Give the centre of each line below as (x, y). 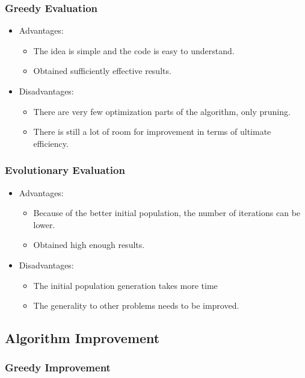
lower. (44, 224)
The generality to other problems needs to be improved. (136, 305)
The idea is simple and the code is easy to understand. (134, 50)
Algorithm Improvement (82, 338)
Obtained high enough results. (89, 245)
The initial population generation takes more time (125, 285)
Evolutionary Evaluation (65, 170)
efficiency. (51, 143)
